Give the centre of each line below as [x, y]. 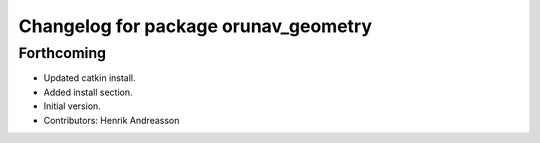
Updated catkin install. [89, 78]
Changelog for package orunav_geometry [195, 26]
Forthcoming [62, 53]
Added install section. [88, 92]
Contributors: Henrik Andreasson [111, 120]
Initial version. [72, 106]
